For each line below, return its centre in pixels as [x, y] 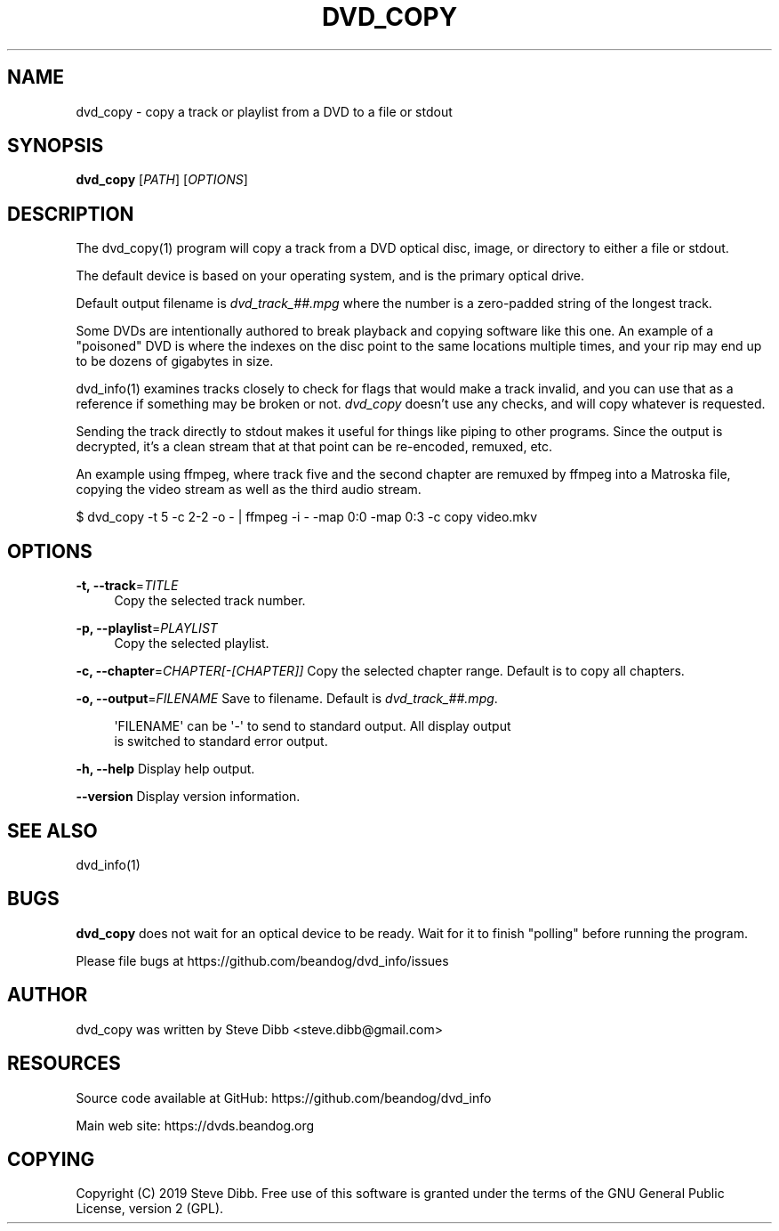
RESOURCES [64, 1064]
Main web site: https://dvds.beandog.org [195, 1125]
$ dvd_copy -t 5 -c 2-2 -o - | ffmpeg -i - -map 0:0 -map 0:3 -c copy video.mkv [307, 517]
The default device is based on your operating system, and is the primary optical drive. [330, 276]
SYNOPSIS [56, 146]
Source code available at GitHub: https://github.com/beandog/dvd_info [284, 1097]
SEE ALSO [52, 830]
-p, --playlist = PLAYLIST [147, 628]
